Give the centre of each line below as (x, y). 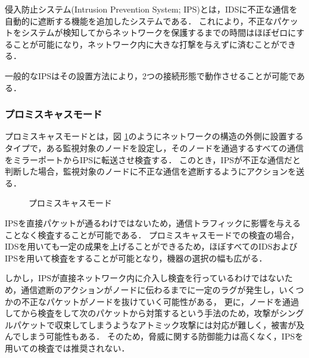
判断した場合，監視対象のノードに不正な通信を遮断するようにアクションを (151, 171)
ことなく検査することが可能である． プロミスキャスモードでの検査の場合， (152, 234)
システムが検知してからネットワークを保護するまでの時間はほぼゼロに (159, 32)
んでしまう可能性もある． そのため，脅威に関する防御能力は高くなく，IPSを (154, 336)
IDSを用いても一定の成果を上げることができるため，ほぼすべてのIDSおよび (151, 246)
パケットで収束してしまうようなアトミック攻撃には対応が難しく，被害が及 (159, 324)
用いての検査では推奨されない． (67, 348)
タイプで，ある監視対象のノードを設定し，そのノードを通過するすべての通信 (154, 147)
